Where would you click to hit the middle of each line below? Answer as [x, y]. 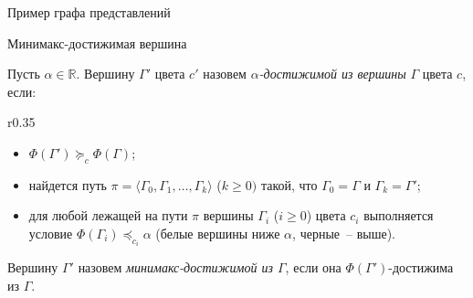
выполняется [399, 215]
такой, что [289, 184]
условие [51, 233]
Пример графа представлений [89, 12]
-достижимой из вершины [332, 74]
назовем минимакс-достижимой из [175, 267]
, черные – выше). [344, 233]
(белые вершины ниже [218, 233]
